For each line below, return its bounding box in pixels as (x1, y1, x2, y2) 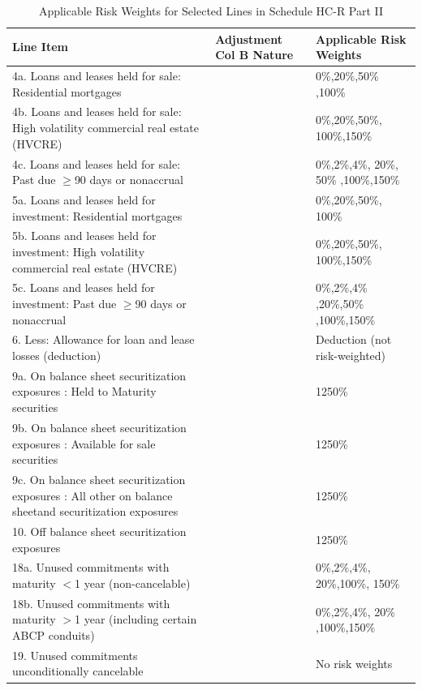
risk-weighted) (315, 347, 386, 364)
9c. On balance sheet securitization (12, 470, 186, 487)
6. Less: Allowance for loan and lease (12, 331, 195, 348)
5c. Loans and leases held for (12, 279, 155, 296)
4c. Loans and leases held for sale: (12, 155, 181, 172)
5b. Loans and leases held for (12, 227, 157, 244)
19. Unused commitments (12, 646, 138, 663)
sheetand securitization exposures (12, 503, 179, 520)
